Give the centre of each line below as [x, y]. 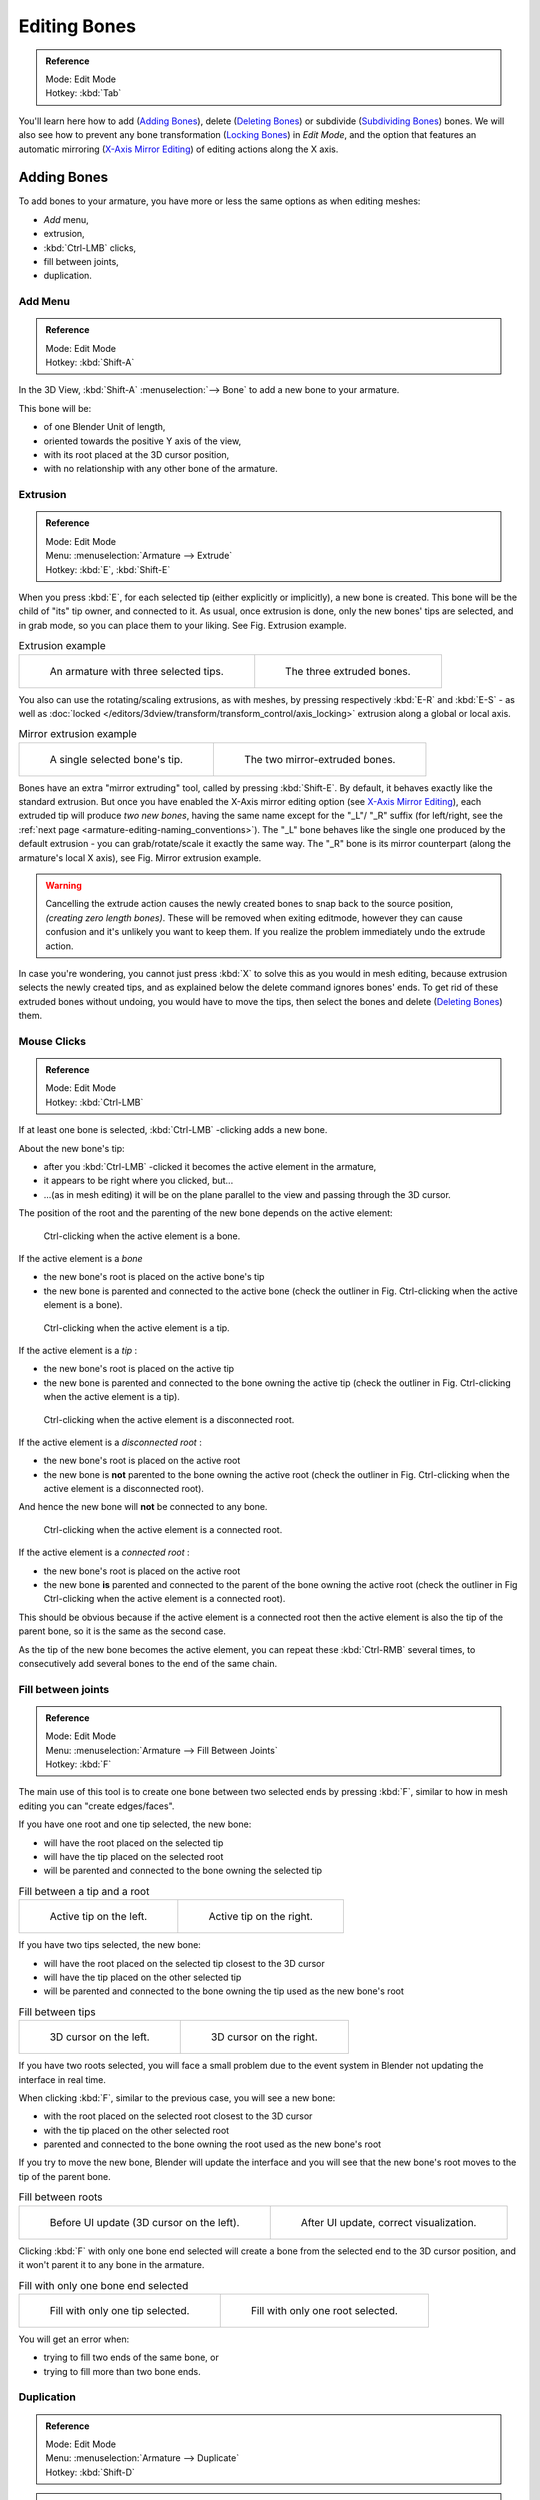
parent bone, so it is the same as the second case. [122, 1631]
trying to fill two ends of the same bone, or [131, 2357]
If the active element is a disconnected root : [110, 1442]
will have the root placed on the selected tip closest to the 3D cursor [184, 1963]
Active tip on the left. [98, 1917]
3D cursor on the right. [264, 2037]
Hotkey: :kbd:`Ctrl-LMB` [94, 1102]
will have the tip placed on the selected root [133, 1857]
